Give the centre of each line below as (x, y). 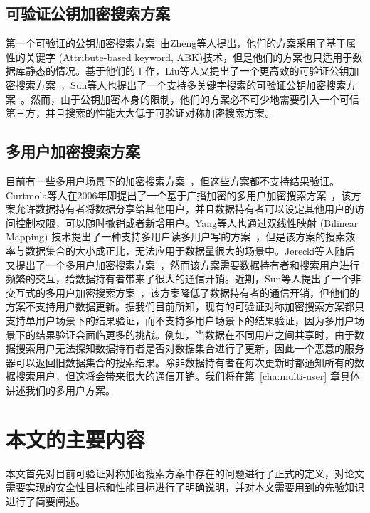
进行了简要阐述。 (46, 501)
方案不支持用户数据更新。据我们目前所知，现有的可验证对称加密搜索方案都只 (185, 306)
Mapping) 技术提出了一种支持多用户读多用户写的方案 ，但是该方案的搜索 (176, 237)
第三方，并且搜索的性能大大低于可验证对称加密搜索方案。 (140, 113)
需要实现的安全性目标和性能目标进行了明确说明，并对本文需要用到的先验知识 (185, 487)
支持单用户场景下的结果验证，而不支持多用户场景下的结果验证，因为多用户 (180, 320)
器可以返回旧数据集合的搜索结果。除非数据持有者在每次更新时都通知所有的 (180, 362)
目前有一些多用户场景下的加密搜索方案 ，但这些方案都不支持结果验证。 (173, 180)
